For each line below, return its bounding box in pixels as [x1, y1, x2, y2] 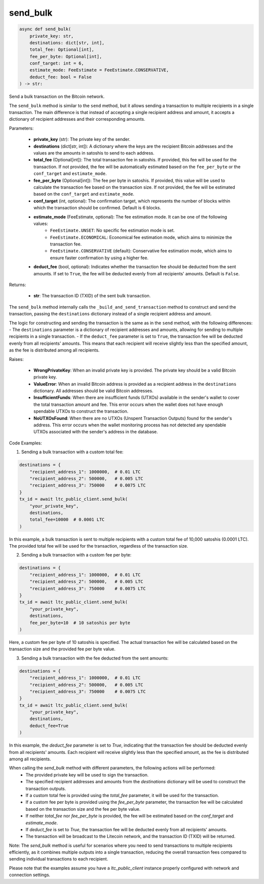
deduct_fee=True [29, 723, 68, 729]
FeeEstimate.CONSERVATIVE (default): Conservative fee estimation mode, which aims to [50, 248, 232, 254]
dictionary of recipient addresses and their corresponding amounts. [9, 116, 145, 122]
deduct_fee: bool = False [29, 74, 92, 80]
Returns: [9, 282, 26, 288]
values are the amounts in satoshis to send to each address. [33, 150, 154, 156]
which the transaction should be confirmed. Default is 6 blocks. [33, 205, 161, 211]
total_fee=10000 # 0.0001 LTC [29, 517, 105, 523]
